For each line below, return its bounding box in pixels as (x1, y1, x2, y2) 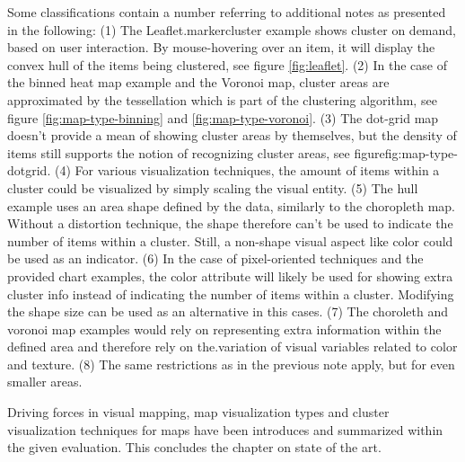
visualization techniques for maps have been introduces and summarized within (7, 420, 443, 439)
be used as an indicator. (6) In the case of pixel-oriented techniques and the (7, 249, 424, 268)
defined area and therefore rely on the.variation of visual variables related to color (7, 337, 458, 356)
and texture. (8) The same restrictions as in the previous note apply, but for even (7, 354, 455, 373)
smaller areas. (7, 372, 83, 391)
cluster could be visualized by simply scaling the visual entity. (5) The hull (7, 178, 418, 197)
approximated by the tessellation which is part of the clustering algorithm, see (7, 90, 437, 109)
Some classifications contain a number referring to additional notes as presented (7, 3, 446, 21)
